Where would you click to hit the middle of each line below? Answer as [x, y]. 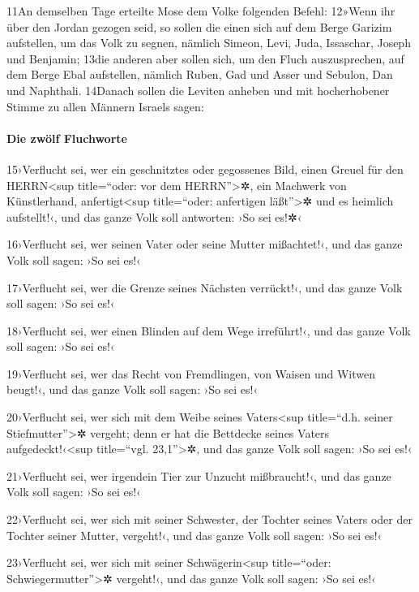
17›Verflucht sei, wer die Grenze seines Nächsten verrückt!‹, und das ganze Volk [205, 287]
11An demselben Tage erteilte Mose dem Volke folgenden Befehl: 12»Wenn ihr [201, 11]
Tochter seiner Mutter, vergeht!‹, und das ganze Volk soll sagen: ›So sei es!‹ [194, 535]
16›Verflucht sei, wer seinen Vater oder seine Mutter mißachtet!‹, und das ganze [205, 244]
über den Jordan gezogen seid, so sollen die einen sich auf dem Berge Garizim [199, 26]
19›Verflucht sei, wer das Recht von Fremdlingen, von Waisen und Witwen [191, 373]
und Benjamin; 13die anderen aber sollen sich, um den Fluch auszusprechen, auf [205, 58]
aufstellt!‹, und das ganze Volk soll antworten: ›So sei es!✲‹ [154, 216]
